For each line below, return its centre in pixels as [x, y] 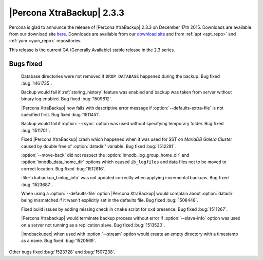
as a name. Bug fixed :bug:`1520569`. [59, 241]
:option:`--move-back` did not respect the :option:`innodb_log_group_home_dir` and [105, 155]
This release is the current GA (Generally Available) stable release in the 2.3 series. [92, 50]
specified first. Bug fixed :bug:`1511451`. [61, 115]
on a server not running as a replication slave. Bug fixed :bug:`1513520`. [93, 225]
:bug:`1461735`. [37, 83]
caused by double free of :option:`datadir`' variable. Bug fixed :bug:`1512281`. [99, 146]
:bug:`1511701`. [36, 130]
